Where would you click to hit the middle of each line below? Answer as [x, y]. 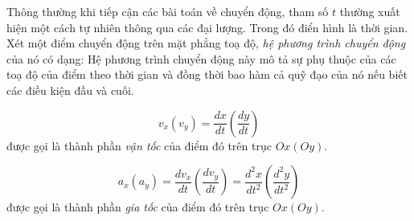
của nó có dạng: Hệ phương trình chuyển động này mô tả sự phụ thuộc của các [201, 58]
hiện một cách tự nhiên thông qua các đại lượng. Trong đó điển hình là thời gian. [207, 27]
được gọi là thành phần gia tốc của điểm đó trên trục [138, 207]
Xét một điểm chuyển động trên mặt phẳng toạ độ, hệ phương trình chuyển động [206, 43]
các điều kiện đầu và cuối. [70, 90]
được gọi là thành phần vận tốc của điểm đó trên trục [139, 145]
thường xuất [370, 11]
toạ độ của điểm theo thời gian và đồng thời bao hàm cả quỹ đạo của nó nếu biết [207, 74]
